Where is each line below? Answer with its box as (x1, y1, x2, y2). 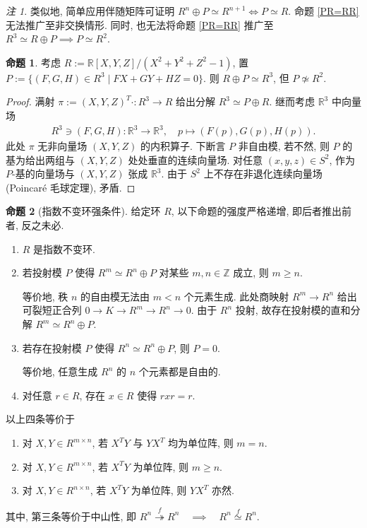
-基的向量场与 (12, 166, 75, 181)
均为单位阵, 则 (168, 435, 234, 450)
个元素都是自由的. (138, 364, 221, 379)
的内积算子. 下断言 (140, 139, 226, 153)
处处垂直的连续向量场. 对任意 (128, 152, 263, 167)
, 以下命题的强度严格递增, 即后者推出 (171, 204, 342, 218)
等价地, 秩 (22, 288, 68, 303)
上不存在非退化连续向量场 (203, 166, 323, 181)
